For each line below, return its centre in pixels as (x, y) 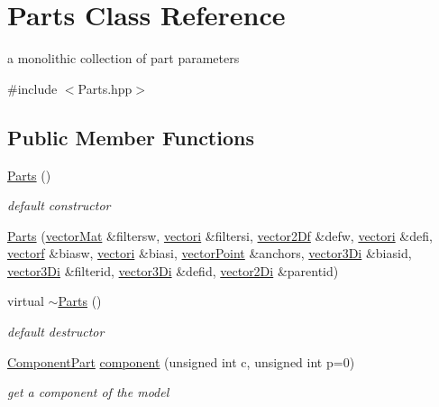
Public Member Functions (131, 137)
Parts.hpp (105, 88)
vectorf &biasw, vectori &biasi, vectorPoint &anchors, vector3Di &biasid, (210, 253)
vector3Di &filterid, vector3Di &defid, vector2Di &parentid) (173, 270)
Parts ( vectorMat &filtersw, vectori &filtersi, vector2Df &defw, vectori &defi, (220, 235)
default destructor (56, 332)
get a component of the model (88, 392)
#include (32, 88)
